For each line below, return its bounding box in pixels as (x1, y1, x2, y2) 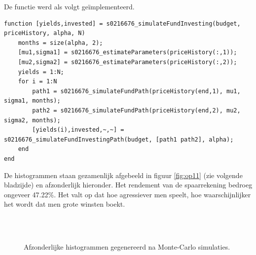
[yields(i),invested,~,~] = (32, 126, 124, 134)
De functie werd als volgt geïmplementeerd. (4, 1, 135, 11)
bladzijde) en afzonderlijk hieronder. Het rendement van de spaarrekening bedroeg (4, 180, 253, 190)
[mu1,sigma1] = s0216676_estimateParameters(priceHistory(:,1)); (18, 49, 237, 56)
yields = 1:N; (18, 68, 64, 75)
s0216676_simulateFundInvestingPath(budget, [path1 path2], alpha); (4, 136, 234, 143)
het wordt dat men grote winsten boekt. (4, 199, 125, 209)
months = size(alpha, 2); (18, 39, 103, 46)
